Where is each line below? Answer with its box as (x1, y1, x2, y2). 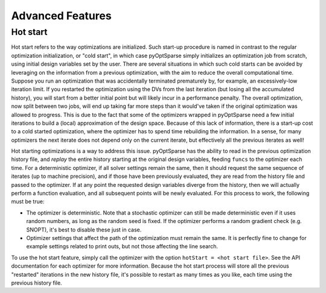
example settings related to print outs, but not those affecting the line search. (26, 243, 219, 250)
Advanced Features (11, 9, 112, 22)
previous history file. (11, 279, 63, 286)
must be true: (11, 198, 45, 205)
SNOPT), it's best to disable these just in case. (26, 226, 142, 233)
